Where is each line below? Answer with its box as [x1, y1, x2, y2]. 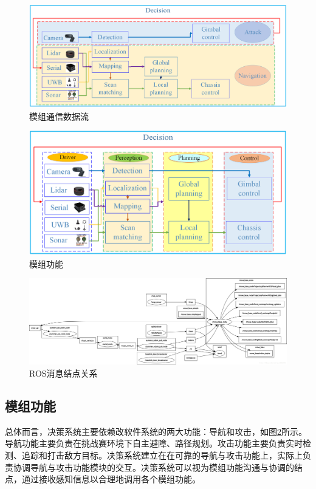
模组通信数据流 [29, 109, 89, 122]
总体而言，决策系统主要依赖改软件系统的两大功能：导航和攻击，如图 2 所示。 [5, 425, 307, 437]
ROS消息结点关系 [29, 367, 98, 380]
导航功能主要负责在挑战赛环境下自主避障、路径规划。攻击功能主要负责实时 [5, 437, 303, 450]
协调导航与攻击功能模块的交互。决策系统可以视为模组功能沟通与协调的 [13, 460, 294, 473]
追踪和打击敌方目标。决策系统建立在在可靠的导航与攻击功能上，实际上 [21, 449, 303, 462]
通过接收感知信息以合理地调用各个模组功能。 [21, 473, 201, 485]
